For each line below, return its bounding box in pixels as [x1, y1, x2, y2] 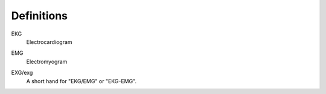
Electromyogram [26, 58, 68, 65]
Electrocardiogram [26, 38, 72, 45]
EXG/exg [11, 69, 33, 77]
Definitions [11, 9, 68, 22]
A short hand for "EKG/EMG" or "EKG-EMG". [26, 77, 137, 84]
